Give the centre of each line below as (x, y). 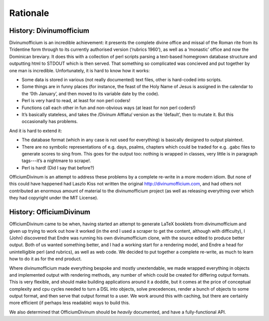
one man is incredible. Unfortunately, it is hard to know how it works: (79, 70)
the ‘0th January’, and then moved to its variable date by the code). (90, 93)
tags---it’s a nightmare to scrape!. (56, 161)
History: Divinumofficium (49, 31)
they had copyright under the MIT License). (54, 198)
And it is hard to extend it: (36, 131)
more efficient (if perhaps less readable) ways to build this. (70, 303)
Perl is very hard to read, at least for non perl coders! (76, 101)
